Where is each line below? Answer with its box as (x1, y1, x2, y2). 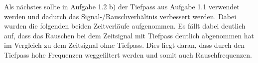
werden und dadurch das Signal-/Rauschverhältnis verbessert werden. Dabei (4, 11, 237, 21)
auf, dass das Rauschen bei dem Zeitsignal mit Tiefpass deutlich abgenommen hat (4, 30, 254, 40)
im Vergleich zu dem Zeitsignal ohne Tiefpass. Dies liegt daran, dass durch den (4, 40, 245, 50)
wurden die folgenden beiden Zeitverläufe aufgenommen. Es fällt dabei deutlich (4, 21, 246, 31)
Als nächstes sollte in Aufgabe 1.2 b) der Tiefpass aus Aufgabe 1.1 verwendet (4, 1, 240, 11)
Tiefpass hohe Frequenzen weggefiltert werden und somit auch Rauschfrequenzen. (4, 49, 252, 60)
